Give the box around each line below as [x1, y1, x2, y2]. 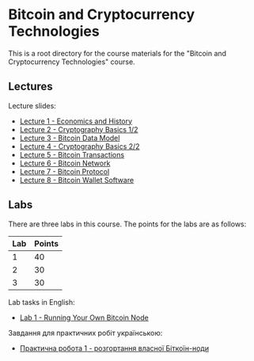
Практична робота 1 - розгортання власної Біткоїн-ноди [19, 343, 210, 353]
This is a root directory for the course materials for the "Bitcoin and [8, 48, 227, 58]
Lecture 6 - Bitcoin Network [19, 158, 111, 168]
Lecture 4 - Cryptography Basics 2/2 [19, 141, 140, 151]
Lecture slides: [8, 101, 57, 110]
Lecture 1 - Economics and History [19, 116, 133, 126]
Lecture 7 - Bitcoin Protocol [19, 166, 110, 176]
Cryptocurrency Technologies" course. [8, 57, 136, 66]
